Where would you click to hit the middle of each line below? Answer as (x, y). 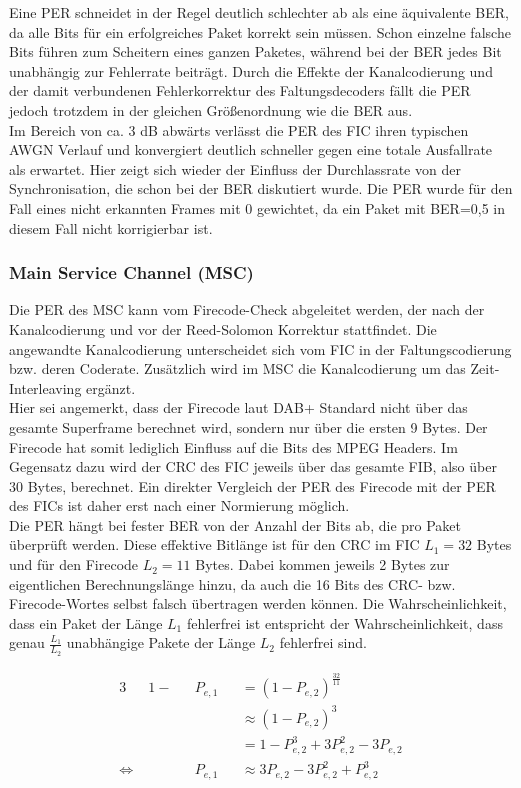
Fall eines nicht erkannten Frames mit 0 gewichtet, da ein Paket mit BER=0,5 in (257, 207)
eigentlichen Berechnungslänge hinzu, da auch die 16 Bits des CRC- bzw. (232, 583)
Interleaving (45, 387)
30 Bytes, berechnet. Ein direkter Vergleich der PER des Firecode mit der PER (252, 485)
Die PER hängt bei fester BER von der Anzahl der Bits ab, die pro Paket (235, 524)
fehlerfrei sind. (323, 642)
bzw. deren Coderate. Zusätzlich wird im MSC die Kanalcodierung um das (237, 368)
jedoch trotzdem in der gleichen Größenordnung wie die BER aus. (211, 109)
